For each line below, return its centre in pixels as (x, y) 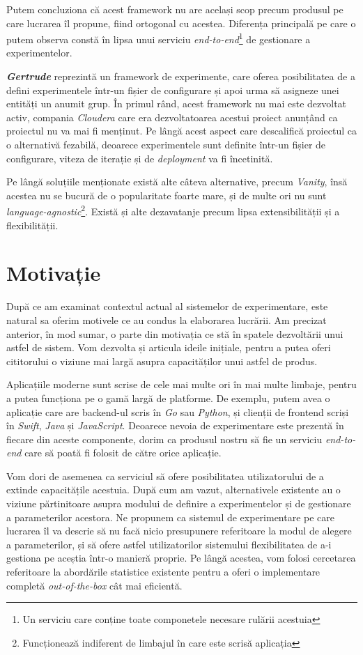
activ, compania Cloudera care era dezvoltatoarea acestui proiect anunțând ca (172, 117)
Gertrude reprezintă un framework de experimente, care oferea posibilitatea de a (181, 76)
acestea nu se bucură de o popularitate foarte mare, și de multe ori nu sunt (167, 195)
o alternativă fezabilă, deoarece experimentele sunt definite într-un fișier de (166, 144)
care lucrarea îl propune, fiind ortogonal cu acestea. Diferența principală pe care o (181, 23)
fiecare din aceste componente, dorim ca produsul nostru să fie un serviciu (164, 439)
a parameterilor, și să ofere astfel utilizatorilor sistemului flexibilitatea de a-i (169, 544)
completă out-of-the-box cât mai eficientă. (94, 585)
